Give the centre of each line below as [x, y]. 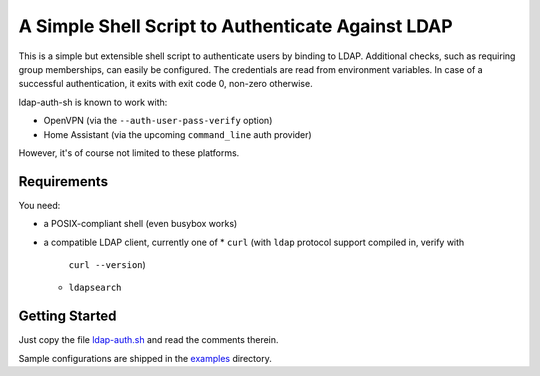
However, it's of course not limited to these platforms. [129, 152]
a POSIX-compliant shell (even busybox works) [140, 224]
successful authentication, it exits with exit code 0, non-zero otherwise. [166, 84]
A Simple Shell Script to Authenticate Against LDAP [236, 26]
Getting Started [67, 316]
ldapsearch [95, 288]
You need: [39, 205]
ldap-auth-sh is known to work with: [93, 102]
